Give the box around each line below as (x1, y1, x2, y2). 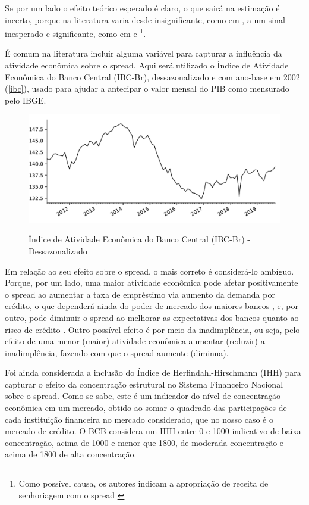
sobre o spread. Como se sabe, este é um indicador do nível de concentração (5, 389, 281, 402)
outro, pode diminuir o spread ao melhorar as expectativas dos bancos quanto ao (5, 311, 299, 323)
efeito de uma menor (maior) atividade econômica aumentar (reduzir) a (5, 335, 265, 347)
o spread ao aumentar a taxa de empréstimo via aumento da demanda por (5, 288, 275, 300)
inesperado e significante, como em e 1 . (5, 26, 146, 39)
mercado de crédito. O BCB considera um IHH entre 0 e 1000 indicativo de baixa (5, 425, 301, 437)
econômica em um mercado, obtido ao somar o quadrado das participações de (5, 401, 287, 414)
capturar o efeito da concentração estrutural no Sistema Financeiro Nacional (5, 378, 283, 390)
